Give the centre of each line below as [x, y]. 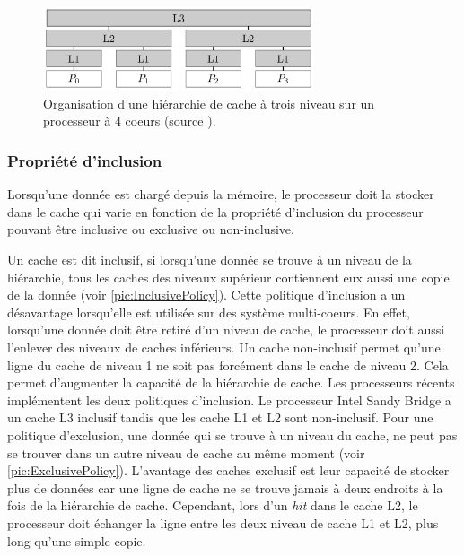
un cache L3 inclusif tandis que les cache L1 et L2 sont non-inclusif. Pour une [220, 417]
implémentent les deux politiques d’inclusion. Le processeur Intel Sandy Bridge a [229, 400]
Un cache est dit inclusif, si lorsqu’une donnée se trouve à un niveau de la [210, 260]
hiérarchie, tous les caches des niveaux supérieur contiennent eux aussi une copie [228, 277]
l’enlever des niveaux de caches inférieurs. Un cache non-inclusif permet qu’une [224, 347]
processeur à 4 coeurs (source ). [130, 121]
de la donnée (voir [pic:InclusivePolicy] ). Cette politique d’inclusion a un [206, 295]
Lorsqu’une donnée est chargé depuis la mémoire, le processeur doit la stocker [221, 194]
